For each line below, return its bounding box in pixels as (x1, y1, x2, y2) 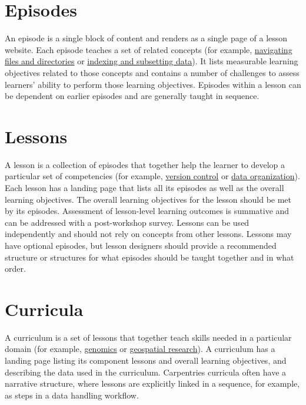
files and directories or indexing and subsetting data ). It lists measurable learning (5, 55, 298, 67)
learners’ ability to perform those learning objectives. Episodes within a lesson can (5, 78, 301, 90)
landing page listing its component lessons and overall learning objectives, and (5, 354, 287, 367)
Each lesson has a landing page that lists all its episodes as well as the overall (5, 182, 284, 193)
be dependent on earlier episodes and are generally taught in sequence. (5, 90, 260, 102)
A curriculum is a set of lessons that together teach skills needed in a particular (5, 331, 292, 343)
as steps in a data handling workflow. (5, 388, 139, 401)
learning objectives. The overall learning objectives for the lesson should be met (5, 193, 292, 205)
